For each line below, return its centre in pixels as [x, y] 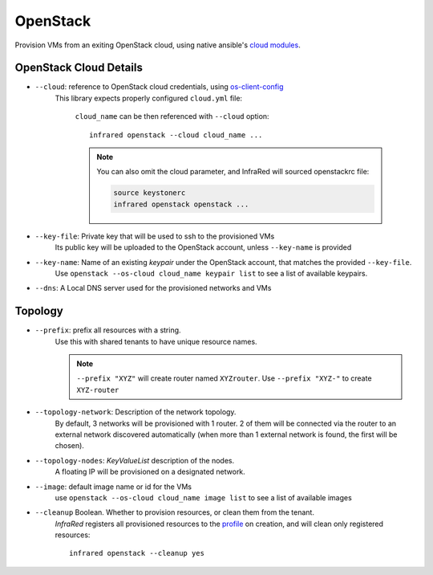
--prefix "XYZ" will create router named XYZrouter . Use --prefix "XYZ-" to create [224, 378]
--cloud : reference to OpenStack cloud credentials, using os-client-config [159, 87]
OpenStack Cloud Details [79, 68]
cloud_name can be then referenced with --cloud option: [172, 116]
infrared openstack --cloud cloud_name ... [176, 135]
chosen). [69, 446]
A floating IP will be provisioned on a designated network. [150, 472]
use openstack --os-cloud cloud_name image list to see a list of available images [203, 497]
